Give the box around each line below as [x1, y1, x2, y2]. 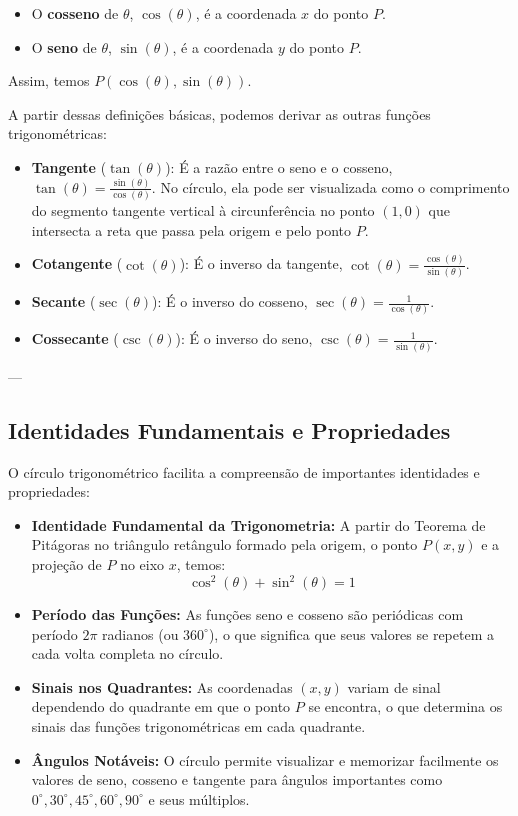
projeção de [31, 553, 102, 574]
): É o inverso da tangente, [179, 253, 343, 274]
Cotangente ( [31, 253, 123, 274]
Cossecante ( [31, 328, 119, 349]
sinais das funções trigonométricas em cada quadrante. [31, 716, 366, 737]
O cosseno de [31, 3, 119, 23]
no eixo [120, 553, 165, 574]
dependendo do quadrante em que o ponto [31, 696, 291, 717]
